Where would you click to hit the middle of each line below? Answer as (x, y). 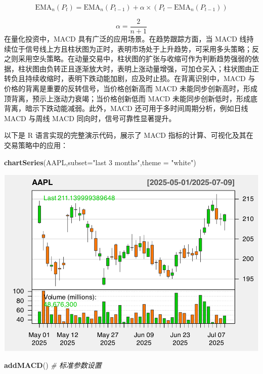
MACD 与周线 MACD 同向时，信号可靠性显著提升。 (90, 118)
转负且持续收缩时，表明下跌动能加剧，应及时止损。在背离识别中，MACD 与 (130, 78)
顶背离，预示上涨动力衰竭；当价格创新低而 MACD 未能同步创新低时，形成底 (131, 98)
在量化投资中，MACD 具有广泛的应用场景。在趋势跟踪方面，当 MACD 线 (125, 39)
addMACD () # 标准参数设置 (53, 365)
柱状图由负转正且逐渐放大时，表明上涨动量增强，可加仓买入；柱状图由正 (138, 68)
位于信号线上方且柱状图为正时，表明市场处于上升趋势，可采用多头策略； (131, 48)
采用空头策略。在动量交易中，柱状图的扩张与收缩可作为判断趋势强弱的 (135, 59)
